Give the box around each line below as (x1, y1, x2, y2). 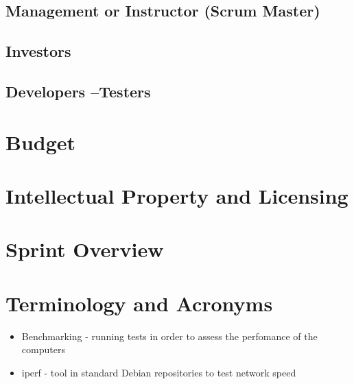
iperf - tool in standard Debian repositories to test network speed (21, 365, 296, 379)
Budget (5, 128, 76, 156)
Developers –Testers (5, 80, 151, 101)
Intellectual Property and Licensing (5, 181, 349, 209)
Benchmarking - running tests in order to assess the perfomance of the (21, 328, 318, 343)
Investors (5, 40, 71, 62)
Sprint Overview (5, 235, 164, 263)
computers (21, 342, 65, 357)
